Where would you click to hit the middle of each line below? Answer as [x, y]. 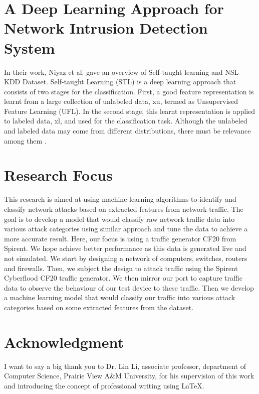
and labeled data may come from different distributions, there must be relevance [127, 131]
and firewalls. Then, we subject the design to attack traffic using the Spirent [121, 268]
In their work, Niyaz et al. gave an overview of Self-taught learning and [113, 72]
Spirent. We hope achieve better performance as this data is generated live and [125, 248]
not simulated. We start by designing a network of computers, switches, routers [126, 258]
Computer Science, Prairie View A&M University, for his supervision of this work [129, 376]
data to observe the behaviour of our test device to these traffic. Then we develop [129, 287]
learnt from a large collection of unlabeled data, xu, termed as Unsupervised [121, 101]
